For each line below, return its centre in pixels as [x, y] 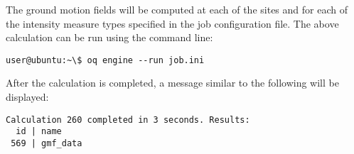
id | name [39, 132]
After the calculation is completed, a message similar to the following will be [172, 83]
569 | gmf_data [47, 143]
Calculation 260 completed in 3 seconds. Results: [128, 120]
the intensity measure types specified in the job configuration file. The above [172, 23]
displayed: [27, 97]
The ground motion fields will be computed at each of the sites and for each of [177, 9]
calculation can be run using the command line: [109, 37]
